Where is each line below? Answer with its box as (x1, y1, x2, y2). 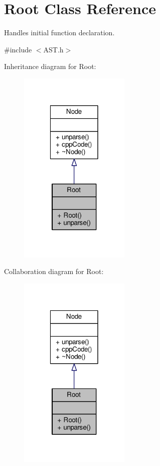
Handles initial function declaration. (4, 27, 115, 38)
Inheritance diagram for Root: (4, 61, 96, 72)
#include (4, 44, 32, 54)
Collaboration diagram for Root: (4, 266, 104, 277)
